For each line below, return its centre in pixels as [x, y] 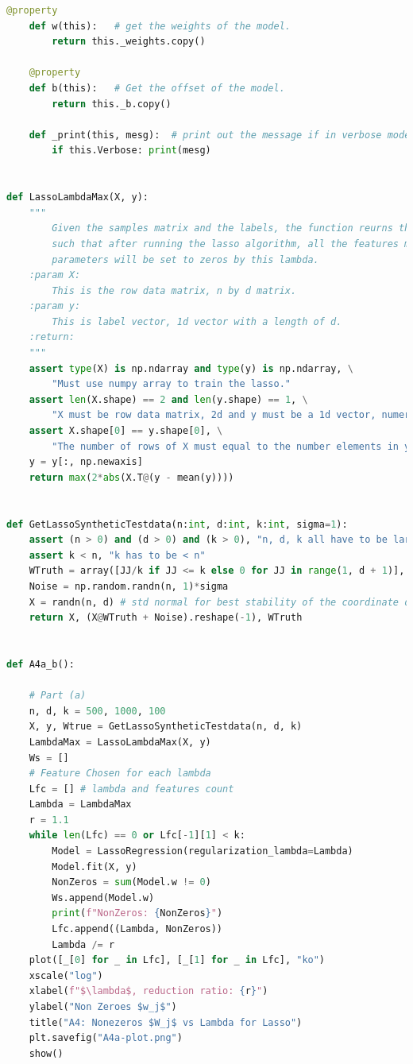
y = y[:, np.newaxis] [86, 462]
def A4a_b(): [41, 664]
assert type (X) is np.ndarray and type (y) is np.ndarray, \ [191, 368]
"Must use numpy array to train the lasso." [171, 384]
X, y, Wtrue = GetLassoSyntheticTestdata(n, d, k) [166, 727]
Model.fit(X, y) [95, 867]
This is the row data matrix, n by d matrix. [174, 290]
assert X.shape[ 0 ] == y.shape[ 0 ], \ [126, 431]
